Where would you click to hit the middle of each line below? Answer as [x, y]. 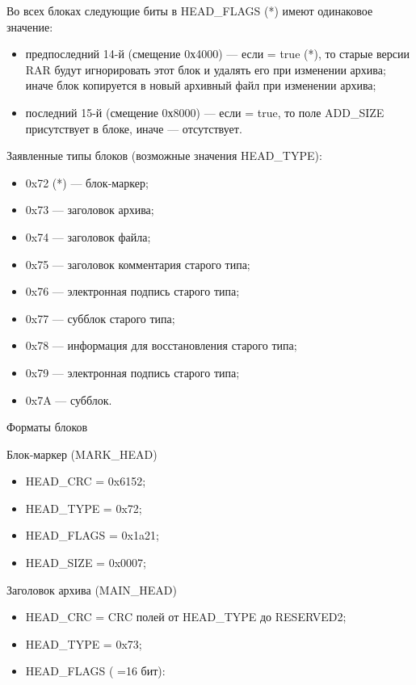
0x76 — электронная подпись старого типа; [132, 291]
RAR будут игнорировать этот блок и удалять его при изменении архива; [206, 69]
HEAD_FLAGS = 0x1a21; [92, 535]
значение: [30, 26]
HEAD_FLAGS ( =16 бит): [95, 671]
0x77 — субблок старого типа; [100, 318]
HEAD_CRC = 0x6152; [86, 481]
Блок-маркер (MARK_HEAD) [82, 454]
